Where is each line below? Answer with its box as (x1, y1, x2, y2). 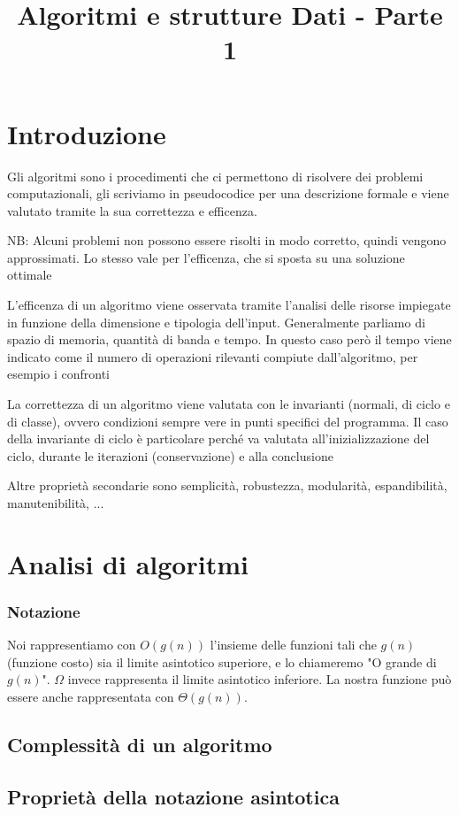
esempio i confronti (7, 365, 111, 383)
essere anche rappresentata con (7, 687, 174, 705)
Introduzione (7, 115, 166, 151)
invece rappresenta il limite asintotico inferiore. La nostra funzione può (67, 670, 452, 688)
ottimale (7, 265, 52, 284)
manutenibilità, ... (7, 494, 104, 511)
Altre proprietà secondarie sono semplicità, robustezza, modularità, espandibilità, (7, 476, 448, 495)
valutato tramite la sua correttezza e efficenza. (7, 201, 257, 219)
